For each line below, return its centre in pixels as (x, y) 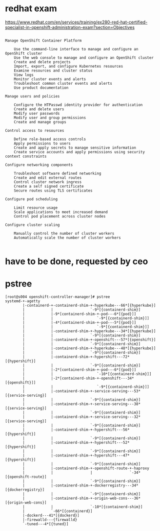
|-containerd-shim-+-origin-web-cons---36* (96, 498)
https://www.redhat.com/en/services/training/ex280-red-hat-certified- (76, 22)
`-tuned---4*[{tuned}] (46, 524)
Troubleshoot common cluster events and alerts (63, 83)
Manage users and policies (32, 96)
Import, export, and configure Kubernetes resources (69, 66)
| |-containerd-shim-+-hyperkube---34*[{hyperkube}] (89, 331)
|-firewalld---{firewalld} (50, 520)
